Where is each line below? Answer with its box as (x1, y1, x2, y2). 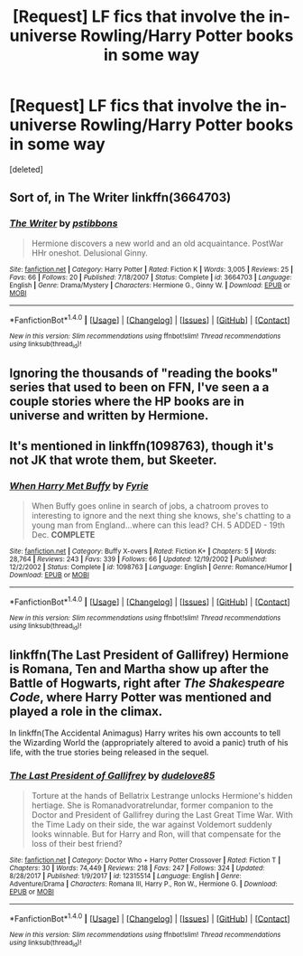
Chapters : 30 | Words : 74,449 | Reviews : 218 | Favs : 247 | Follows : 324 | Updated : (9, 863, 265, 873)
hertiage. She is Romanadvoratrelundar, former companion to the (31, 800, 273, 811)
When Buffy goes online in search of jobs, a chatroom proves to (31, 500, 269, 511)
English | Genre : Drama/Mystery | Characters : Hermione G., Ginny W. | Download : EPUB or (9, 280, 290, 290)
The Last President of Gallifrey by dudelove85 (9, 770, 216, 783)
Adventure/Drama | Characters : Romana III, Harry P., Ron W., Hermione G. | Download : (9, 879, 278, 888)
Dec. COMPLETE (31, 529, 96, 539)
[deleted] (9, 164, 43, 174)
